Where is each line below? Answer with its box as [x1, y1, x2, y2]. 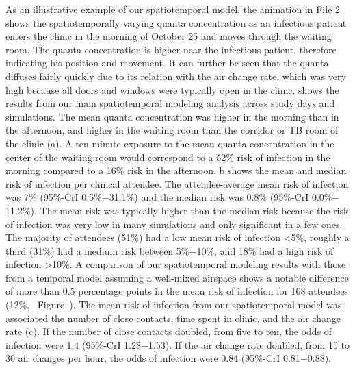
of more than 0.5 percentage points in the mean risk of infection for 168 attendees [5, 284, 348, 298]
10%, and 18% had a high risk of [196, 243, 334, 258]
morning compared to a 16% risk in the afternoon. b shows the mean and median [5, 163, 347, 177]
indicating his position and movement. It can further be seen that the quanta [5, 56, 329, 70]
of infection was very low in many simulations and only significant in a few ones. [5, 217, 343, 231]
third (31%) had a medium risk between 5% [5, 243, 189, 258]
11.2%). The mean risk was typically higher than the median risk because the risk [5, 203, 349, 217]
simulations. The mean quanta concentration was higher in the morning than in [5, 109, 339, 123]
